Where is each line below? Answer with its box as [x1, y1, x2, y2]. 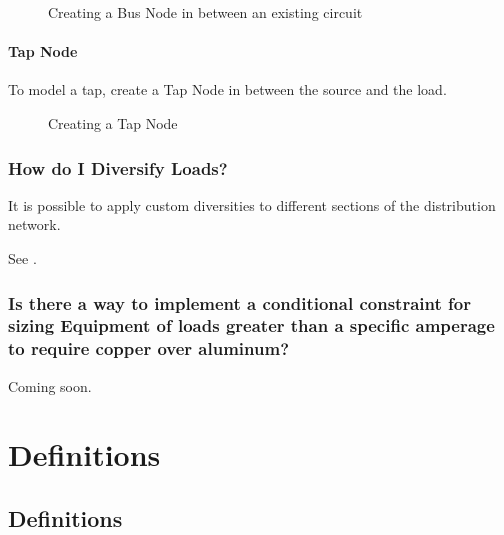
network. [8, 214, 61, 235]
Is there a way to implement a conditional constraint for [8, 290, 471, 315]
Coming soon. [8, 375, 92, 396]
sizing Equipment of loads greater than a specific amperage [8, 313, 495, 338]
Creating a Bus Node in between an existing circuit [48, 2, 363, 22]
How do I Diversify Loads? [8, 155, 228, 180]
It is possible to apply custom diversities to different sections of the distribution [8, 194, 496, 215]
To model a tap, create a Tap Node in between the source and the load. [8, 79, 447, 100]
